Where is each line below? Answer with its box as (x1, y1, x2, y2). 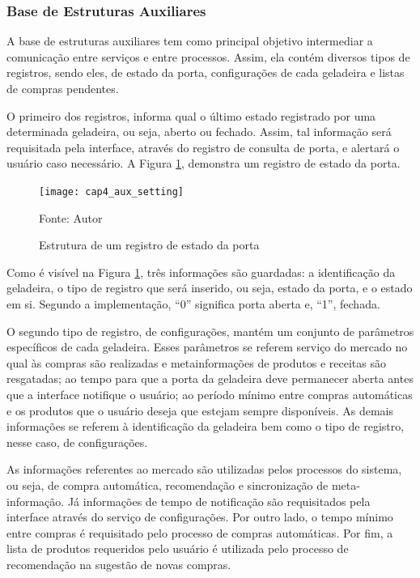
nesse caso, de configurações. (6, 433, 148, 450)
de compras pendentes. (6, 80, 119, 96)
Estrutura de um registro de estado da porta (39, 236, 260, 253)
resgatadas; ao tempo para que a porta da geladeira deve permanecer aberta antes (6, 370, 414, 387)
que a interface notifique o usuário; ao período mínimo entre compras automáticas (6, 385, 413, 402)
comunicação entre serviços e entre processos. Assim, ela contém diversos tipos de (6, 48, 410, 65)
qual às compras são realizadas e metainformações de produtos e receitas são (6, 354, 386, 371)
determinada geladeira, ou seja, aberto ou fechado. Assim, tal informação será (6, 123, 392, 140)
